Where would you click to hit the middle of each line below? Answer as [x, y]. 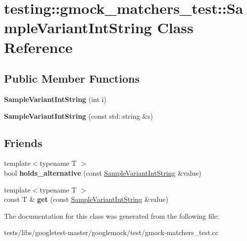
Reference [38, 47]
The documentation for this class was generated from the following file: [112, 216]
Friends [23, 142]
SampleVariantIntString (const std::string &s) [79, 116]
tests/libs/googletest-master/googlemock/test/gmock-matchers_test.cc [111, 232]
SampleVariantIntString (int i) [55, 99]
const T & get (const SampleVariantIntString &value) [86, 199]
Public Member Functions [72, 78]
